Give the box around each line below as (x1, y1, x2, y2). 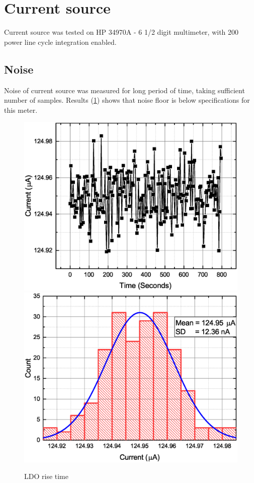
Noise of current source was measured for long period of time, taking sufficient (4, 85, 245, 95)
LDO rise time (24, 471, 68, 481)
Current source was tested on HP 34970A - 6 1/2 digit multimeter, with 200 (4, 27, 239, 37)
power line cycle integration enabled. (4, 36, 117, 47)
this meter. (4, 104, 38, 115)
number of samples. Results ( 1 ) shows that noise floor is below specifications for (4, 95, 250, 105)
